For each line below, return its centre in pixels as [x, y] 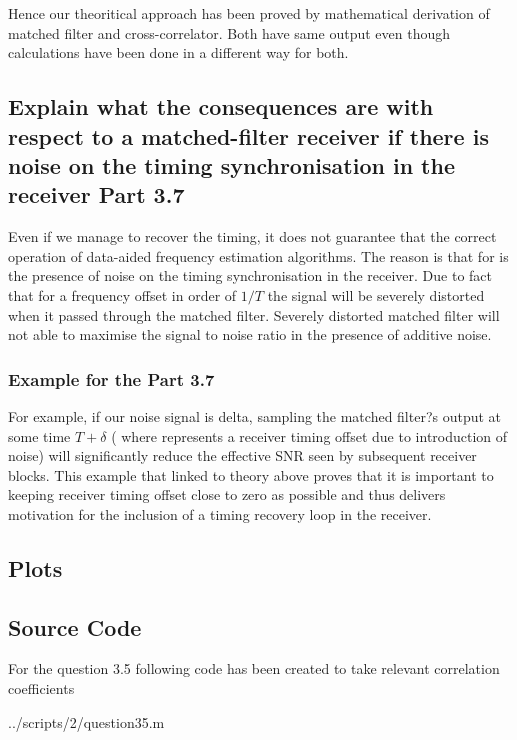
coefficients [41, 688]
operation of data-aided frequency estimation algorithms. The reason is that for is [258, 255]
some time [39, 435]
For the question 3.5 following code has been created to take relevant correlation [254, 668]
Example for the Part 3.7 [111, 378]
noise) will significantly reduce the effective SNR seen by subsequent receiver [242, 455]
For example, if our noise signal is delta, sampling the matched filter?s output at [255, 415]
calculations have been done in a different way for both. [178, 52]
